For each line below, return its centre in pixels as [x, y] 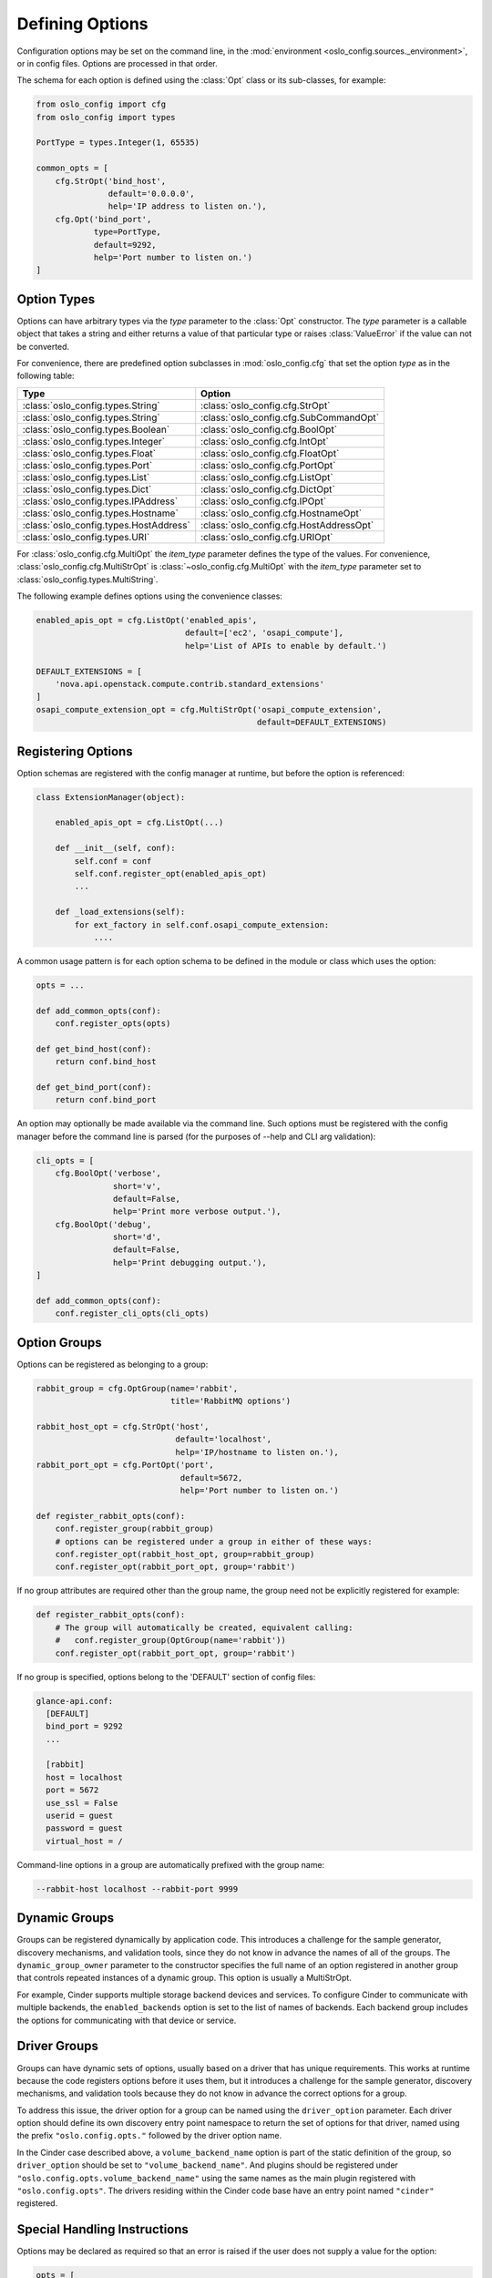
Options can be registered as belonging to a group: [113, 1364]
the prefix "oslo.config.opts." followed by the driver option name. [149, 2136]
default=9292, [125, 245]
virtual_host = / [84, 1841]
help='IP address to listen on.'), [188, 206]
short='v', [137, 1186]
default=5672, [211, 1478]
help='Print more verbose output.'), [197, 1211]
